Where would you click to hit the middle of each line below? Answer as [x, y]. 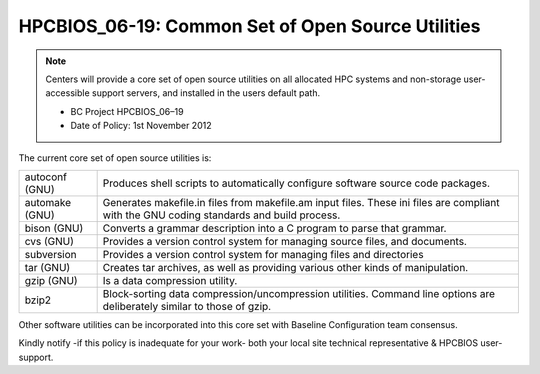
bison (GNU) [54, 228]
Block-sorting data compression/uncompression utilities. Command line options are [298, 293]
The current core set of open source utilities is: [115, 157]
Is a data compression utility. [170, 280]
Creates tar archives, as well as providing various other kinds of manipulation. [285, 267]
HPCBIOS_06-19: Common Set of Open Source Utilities [249, 26]
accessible [67, 93]
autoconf [45, 177]
